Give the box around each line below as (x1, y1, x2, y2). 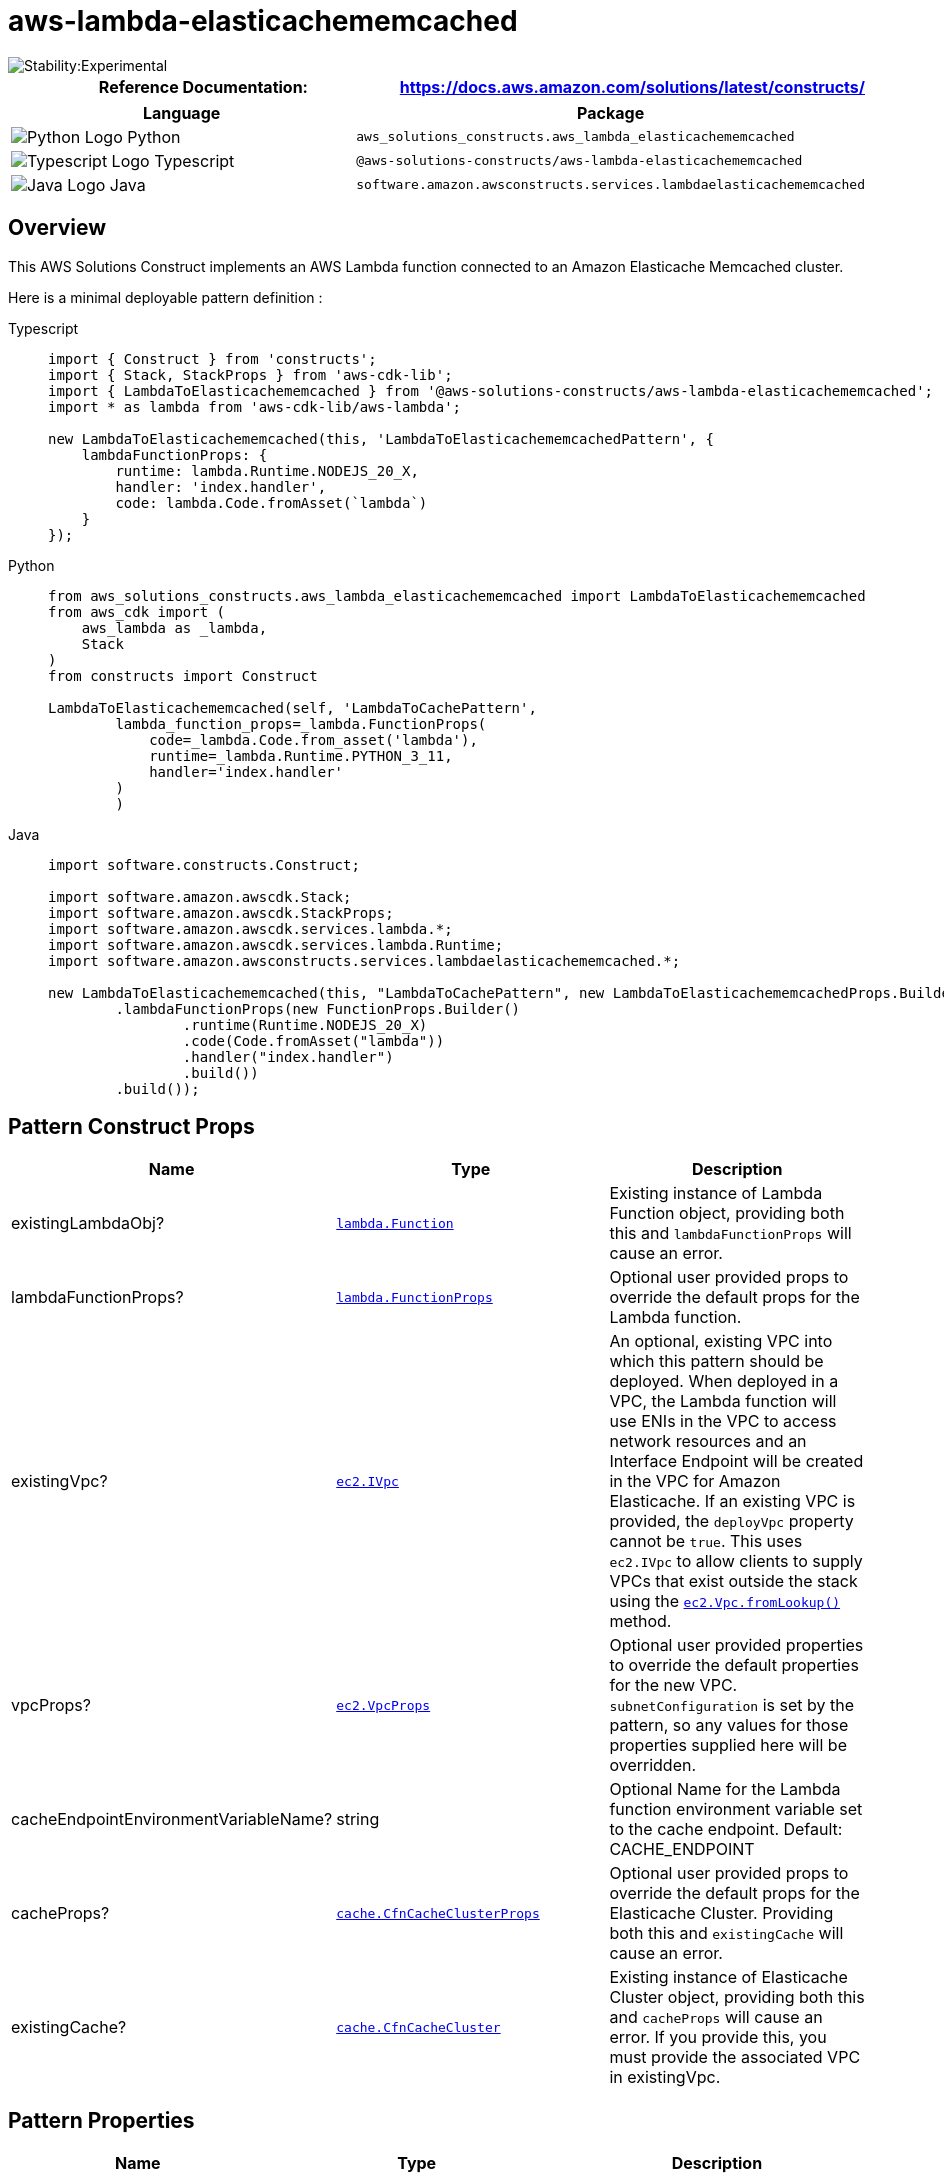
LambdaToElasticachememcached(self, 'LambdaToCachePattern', (48, 699, 537, 716)
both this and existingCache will (609, 1923, 844, 1944)
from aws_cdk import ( (48, 603, 226, 620)
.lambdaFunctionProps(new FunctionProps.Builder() (115, 1000, 521, 1017)
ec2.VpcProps (336, 1697, 431, 1713)
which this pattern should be (609, 1351, 824, 1372)
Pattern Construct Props (8, 1114, 255, 1140)
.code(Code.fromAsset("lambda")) (182, 1032, 445, 1049)
